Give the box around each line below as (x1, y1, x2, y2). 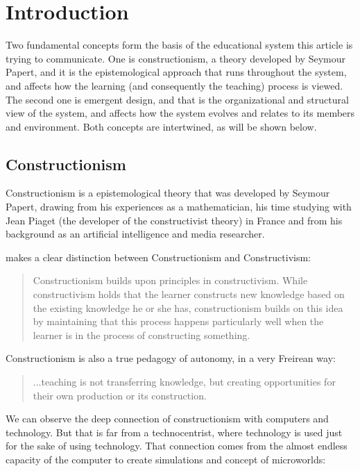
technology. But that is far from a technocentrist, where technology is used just (6, 424, 343, 439)
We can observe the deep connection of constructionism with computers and (6, 411, 329, 426)
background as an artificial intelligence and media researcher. (6, 226, 265, 241)
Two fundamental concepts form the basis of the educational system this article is (6, 38, 353, 52)
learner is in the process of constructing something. (33, 327, 250, 342)
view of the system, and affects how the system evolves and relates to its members (6, 106, 355, 120)
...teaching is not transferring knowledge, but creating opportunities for (33, 374, 336, 389)
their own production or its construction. (33, 388, 207, 402)
